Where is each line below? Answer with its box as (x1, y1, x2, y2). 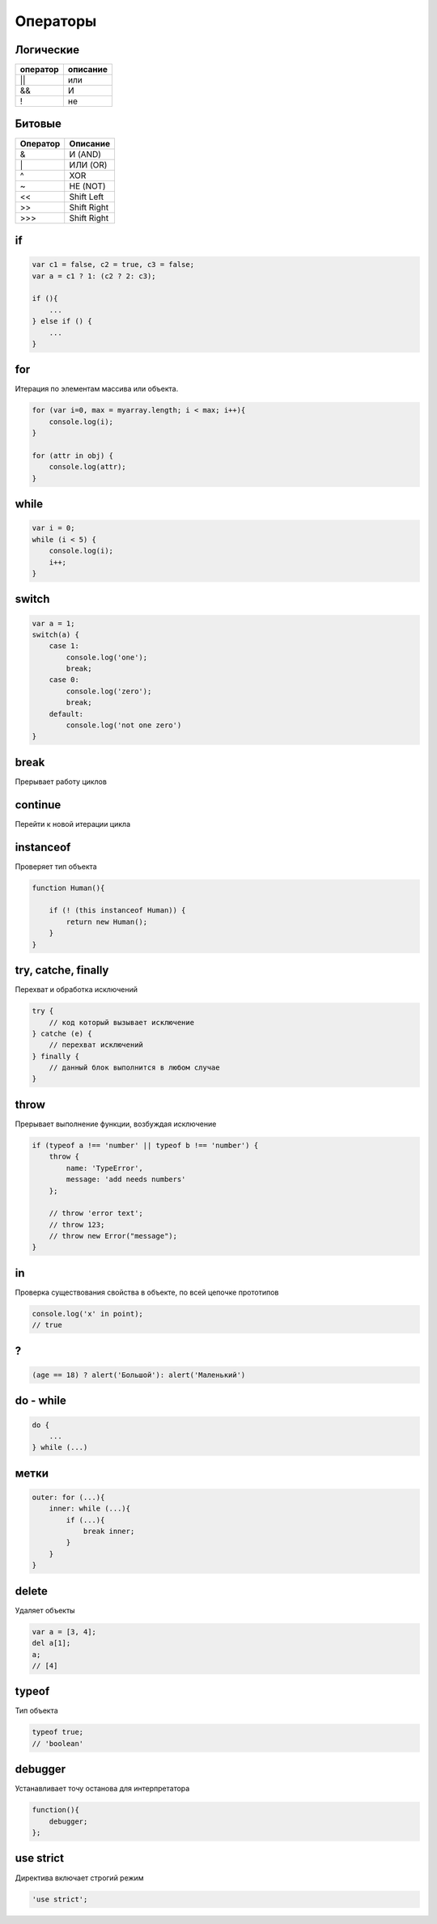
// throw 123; (49, 1220, 105, 1229)
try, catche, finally (15, 964, 109, 977)
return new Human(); (66, 917, 148, 926)
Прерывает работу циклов (15, 777, 107, 786)
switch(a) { (32, 629, 80, 639)
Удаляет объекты (15, 1605, 76, 1615)
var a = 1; (32, 619, 75, 628)
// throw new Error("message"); (49, 1231, 178, 1241)
